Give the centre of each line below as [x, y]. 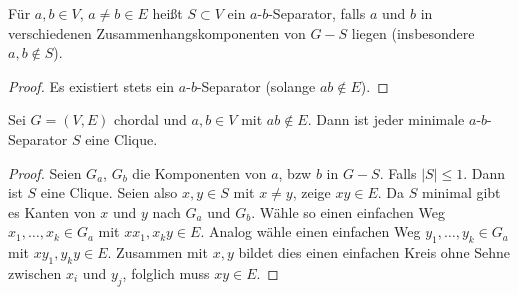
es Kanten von [52, 211]
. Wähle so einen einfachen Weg [348, 211]
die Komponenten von [199, 172]
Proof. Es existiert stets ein [91, 85]
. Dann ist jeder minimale [386, 119]
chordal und [150, 119]
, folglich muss [166, 272]
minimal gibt [461, 192]
